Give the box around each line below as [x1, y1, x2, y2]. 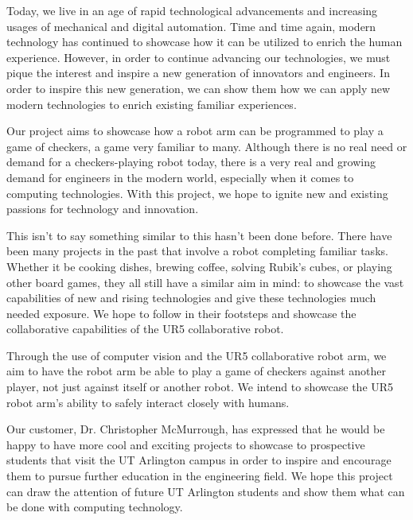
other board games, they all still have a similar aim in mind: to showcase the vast [6, 274, 404, 290]
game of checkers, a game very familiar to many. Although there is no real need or [6, 138, 407, 154]
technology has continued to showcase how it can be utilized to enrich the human [6, 33, 403, 50]
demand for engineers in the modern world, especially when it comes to [6, 169, 354, 185]
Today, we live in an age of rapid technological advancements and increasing [6, 2, 378, 18]
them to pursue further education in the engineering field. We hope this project [6, 468, 393, 484]
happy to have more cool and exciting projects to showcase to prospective [6, 436, 365, 452]
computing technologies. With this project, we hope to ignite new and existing [6, 184, 388, 201]
